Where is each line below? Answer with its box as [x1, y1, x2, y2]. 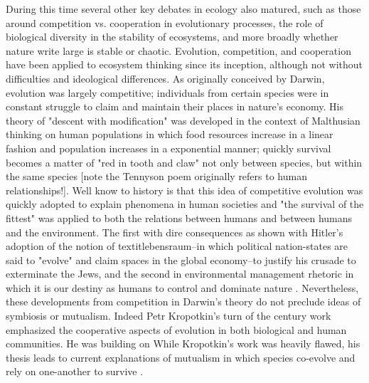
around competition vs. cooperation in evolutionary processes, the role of [6, 15, 323, 30]
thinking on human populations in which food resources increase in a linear [6, 127, 333, 142]
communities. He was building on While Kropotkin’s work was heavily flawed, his [6, 336, 360, 351]
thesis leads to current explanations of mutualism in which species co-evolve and [6, 350, 355, 364]
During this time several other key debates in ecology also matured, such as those [6, 1, 361, 16]
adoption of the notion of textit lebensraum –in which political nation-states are [6, 238, 348, 253]
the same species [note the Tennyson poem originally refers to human [6, 169, 307, 184]
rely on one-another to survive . [6, 364, 144, 379]
